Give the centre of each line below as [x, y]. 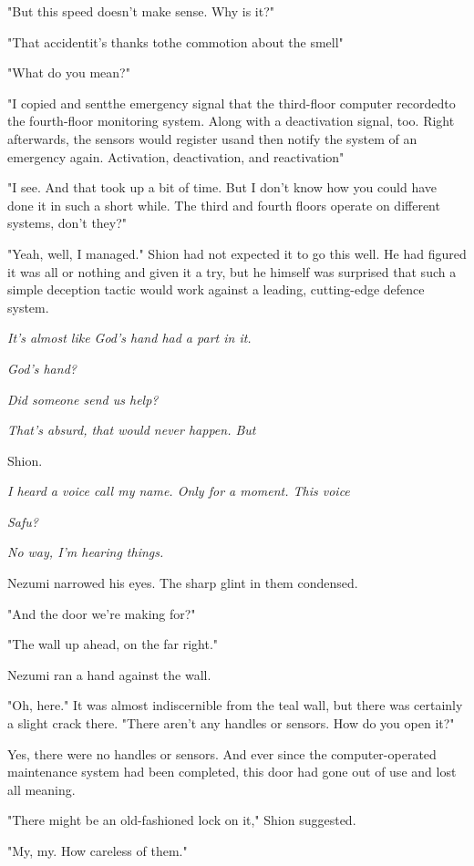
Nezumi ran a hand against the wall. [109, 674]
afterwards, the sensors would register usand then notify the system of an [212, 138]
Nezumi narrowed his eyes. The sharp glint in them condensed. [183, 583]
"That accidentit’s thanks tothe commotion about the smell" [175, 41]
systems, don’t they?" [67, 223]
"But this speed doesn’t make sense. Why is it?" [141, 11]
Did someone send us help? [83, 399]
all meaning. [41, 789]
